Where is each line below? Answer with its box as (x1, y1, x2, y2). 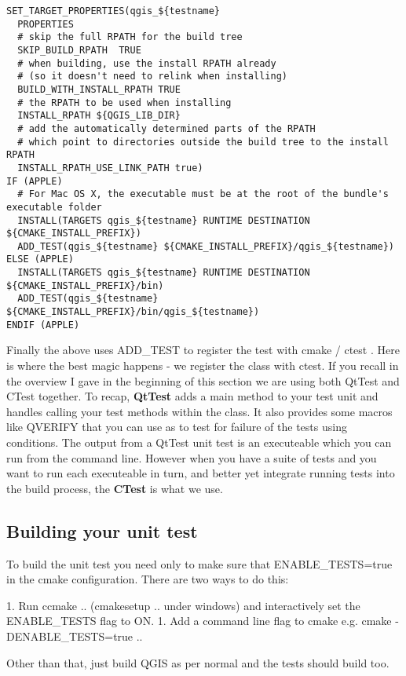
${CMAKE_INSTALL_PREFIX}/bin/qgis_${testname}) (6, 306, 260, 318)
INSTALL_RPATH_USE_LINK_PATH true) (17, 162, 203, 174)
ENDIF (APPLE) (6, 319, 80, 331)
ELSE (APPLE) (6, 254, 74, 265)
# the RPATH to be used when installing (17, 97, 232, 108)
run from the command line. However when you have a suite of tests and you (6, 449, 377, 466)
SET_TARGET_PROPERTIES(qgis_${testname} (6, 5, 221, 16)
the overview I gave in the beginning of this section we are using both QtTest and (6, 372, 400, 389)
